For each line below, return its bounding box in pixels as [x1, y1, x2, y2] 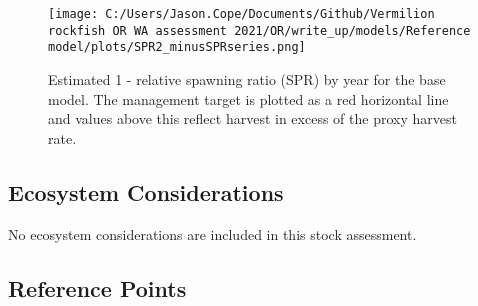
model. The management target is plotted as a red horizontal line [48, 88, 449, 109]
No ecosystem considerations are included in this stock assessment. [8, 223, 417, 244]
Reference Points [8, 272, 187, 303]
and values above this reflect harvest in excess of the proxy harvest [48, 108, 457, 129]
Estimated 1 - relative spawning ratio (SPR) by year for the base [48, 68, 446, 89]
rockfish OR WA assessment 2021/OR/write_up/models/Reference [48, 23, 471, 38]
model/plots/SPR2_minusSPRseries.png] [48, 40, 306, 55]
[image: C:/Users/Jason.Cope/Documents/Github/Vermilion [48, 7, 435, 21]
